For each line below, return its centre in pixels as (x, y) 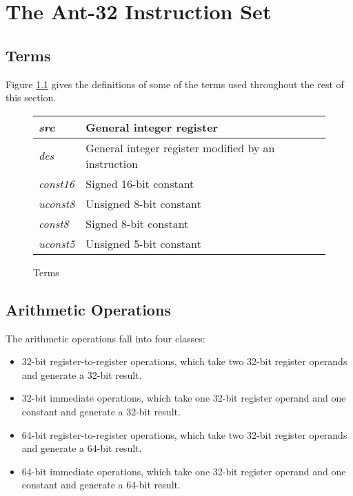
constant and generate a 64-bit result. (101, 485)
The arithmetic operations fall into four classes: (105, 338)
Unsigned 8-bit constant (143, 203)
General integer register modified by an (180, 147)
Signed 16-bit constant (140, 183)
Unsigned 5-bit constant (143, 243)
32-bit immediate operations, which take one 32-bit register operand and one (184, 398)
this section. (31, 97)
